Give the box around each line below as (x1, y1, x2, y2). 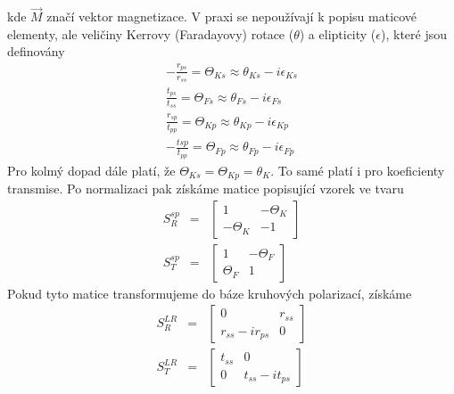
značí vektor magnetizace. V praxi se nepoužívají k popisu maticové (46, 7, 417, 26)
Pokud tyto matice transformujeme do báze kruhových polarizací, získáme (7, 283, 412, 302)
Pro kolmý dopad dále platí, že (7, 160, 176, 179)
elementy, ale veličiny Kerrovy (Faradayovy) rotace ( (7, 24, 294, 43)
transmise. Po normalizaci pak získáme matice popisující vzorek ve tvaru (7, 178, 404, 197)
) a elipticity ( (299, 24, 376, 43)
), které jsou (381, 24, 448, 43)
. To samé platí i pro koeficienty (270, 160, 445, 179)
